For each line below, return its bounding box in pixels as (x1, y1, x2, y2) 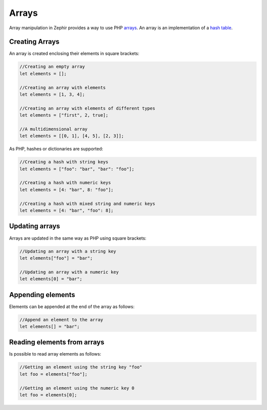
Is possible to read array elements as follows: (9, 351, 101, 357)
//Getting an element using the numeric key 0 (19, 385, 134, 391)
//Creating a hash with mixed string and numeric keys (19, 201, 155, 206)
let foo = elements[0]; (19, 392, 78, 398)
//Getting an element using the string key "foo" (19, 364, 142, 370)
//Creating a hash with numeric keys (19, 180, 111, 186)
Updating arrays (9, 222, 60, 230)
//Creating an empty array (19, 64, 85, 69)
